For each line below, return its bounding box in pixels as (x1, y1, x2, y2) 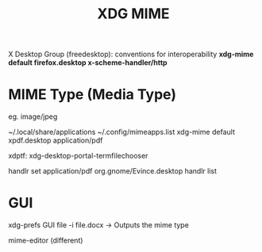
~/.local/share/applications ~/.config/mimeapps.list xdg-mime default (8, 128, 236, 137)
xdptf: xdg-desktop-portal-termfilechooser (8, 151, 148, 161)
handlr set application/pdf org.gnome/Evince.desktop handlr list (8, 166, 217, 176)
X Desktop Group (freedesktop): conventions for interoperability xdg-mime (8, 49, 254, 59)
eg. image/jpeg (8, 112, 58, 121)
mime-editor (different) (8, 235, 83, 246)
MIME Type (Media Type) (8, 86, 177, 104)
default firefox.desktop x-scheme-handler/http (8, 58, 168, 67)
